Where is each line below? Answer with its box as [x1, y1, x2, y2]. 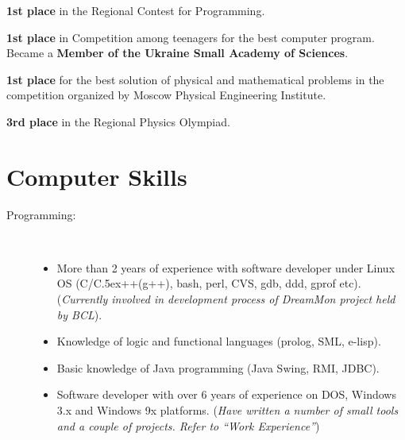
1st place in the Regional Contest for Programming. [6, 2, 265, 18]
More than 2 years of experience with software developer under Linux [56, 259, 395, 276]
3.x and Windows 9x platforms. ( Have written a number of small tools [56, 402, 399, 419]
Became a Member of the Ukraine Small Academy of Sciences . [6, 44, 349, 61]
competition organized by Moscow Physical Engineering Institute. [6, 87, 326, 103]
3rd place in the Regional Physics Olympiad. [6, 113, 230, 129]
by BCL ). [56, 306, 102, 322]
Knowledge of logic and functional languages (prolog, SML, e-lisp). [56, 333, 381, 349]
